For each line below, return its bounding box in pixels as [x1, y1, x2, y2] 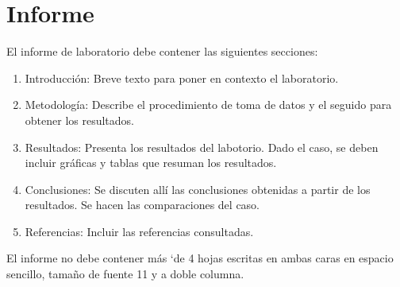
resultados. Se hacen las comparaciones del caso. [25, 196, 260, 213]
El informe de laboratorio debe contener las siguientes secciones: [6, 43, 318, 60]
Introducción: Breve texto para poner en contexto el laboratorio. [25, 69, 339, 86]
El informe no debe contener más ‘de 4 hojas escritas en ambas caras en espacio [6, 250, 394, 266]
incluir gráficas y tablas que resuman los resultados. [25, 154, 277, 171]
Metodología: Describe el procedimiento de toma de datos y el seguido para [25, 96, 392, 113]
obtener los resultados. [25, 111, 134, 128]
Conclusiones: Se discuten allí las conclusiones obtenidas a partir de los [25, 180, 371, 197]
